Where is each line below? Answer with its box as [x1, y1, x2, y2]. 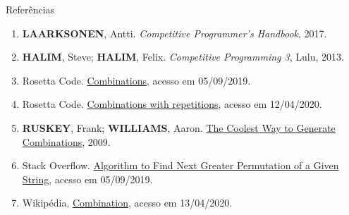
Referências [6, 2, 55, 16]
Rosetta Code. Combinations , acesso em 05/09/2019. [22, 73, 251, 87]
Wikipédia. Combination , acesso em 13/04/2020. [22, 195, 233, 210]
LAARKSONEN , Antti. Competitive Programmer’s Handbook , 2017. [22, 25, 327, 40]
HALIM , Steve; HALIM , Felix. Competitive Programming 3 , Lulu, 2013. [22, 49, 344, 64]
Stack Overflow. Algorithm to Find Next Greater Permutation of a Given [22, 158, 339, 173]
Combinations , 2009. [22, 134, 111, 149]
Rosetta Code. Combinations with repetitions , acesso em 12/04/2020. [22, 97, 322, 111]
